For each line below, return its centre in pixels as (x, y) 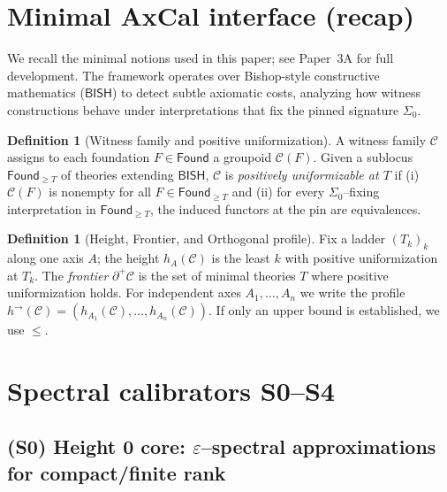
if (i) (407, 174)
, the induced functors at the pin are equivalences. (285, 208)
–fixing (361, 192)
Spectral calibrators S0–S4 (171, 390)
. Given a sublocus (363, 157)
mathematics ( (46, 92)
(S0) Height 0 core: (96, 446)
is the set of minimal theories (217, 275)
